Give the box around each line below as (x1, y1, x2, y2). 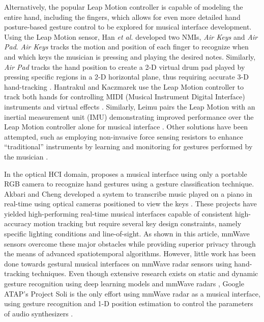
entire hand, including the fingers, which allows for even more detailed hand (4, 11, 241, 22)
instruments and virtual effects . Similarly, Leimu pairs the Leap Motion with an (4, 101, 255, 112)
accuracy (4, 218, 32, 229)
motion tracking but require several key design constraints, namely (33, 218, 242, 229)
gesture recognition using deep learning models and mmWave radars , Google (4, 278, 244, 289)
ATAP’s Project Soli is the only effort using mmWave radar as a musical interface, (4, 288, 260, 299)
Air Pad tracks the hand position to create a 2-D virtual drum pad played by (4, 61, 245, 72)
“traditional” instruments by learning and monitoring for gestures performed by (4, 141, 253, 152)
